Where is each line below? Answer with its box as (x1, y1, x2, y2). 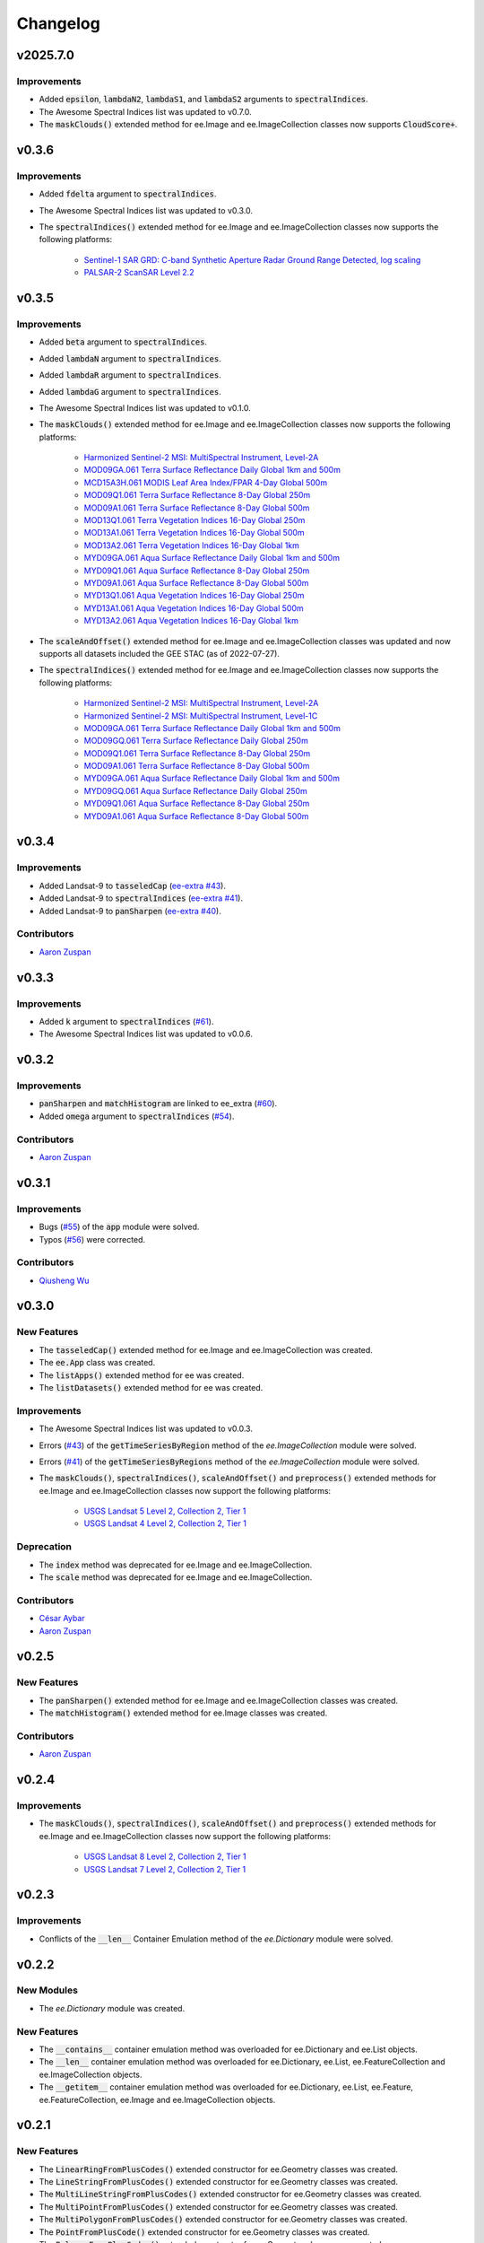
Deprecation (16, 1540, 72, 1553)
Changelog (16, 13, 100, 33)
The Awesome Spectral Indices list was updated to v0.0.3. (39, 1423, 253, 1435)
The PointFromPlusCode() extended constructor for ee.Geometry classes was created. (39, 2226, 370, 2238)
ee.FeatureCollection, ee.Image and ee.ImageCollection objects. (39, 2094, 276, 2105)
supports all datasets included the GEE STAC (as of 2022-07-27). (39, 648, 280, 659)
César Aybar (39, 1613, 85, 1624)
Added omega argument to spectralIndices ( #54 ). (39, 1111, 235, 1121)
